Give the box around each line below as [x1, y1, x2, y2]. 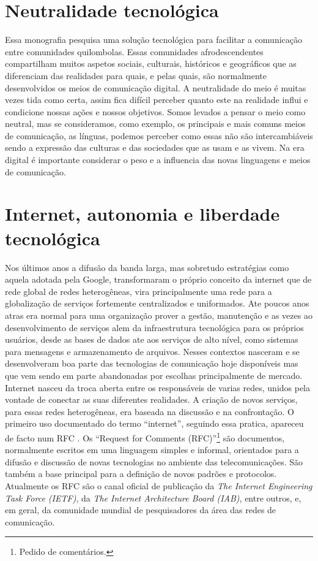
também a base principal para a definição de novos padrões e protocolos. [5, 467, 277, 480]
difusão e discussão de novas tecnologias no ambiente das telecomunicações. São [5, 455, 303, 468]
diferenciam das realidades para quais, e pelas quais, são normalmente [5, 69, 267, 82]
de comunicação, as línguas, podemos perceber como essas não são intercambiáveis [5, 129, 313, 142]
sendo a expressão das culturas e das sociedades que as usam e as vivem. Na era [5, 141, 305, 154]
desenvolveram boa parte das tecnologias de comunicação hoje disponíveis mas [5, 357, 298, 370]
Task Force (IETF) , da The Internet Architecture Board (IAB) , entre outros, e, [5, 491, 301, 504]
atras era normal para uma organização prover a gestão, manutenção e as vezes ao [5, 308, 312, 321]
